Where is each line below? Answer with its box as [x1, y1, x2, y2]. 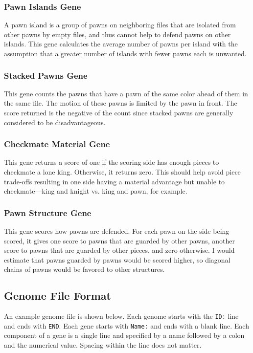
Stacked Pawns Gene [4, 69, 88, 81]
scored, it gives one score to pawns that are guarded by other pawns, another [4, 235, 235, 245]
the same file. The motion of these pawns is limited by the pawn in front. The [4, 98, 237, 108]
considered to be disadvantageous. [4, 117, 106, 127]
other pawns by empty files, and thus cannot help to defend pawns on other [4, 29, 231, 39]
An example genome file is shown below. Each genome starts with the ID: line [4, 311, 239, 321]
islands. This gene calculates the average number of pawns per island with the [4, 39, 238, 49]
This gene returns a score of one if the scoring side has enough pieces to [4, 157, 219, 167]
